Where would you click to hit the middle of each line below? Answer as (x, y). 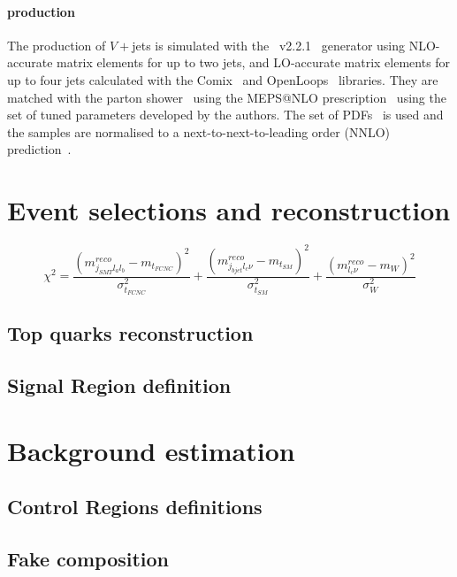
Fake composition (88, 559)
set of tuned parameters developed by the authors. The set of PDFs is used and (225, 115)
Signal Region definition (119, 385)
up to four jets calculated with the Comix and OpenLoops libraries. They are (223, 79)
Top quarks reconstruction (130, 333)
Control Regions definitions (135, 507)
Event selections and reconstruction (229, 210)
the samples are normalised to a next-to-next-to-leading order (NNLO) (199, 131)
